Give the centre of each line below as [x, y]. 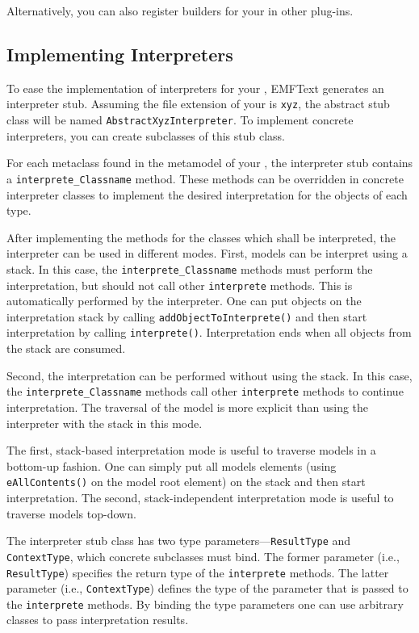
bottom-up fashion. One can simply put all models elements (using [172, 465]
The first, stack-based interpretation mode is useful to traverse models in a [191, 450]
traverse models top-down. [71, 513]
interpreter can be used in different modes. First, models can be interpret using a [207, 253]
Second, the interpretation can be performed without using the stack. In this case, [209, 375]
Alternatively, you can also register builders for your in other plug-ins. [180, 10]
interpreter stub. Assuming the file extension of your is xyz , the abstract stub [198, 104]
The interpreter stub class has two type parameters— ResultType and [179, 541]
